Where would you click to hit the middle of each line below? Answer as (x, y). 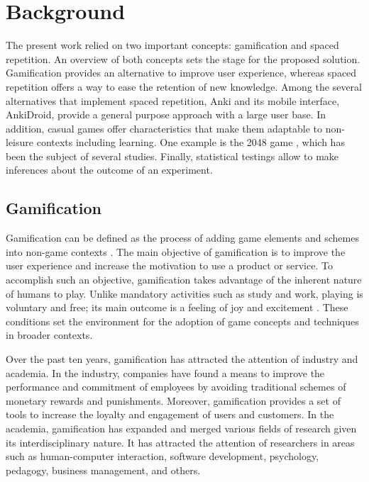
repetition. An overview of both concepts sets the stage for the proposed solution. (183, 58)
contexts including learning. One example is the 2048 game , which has (191, 142)
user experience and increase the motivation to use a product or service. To (169, 265)
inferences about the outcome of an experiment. (109, 170)
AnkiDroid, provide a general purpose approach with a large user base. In (166, 114)
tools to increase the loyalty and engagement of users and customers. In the (170, 414)
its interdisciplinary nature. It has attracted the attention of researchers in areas (180, 442)
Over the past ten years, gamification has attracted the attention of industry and (182, 359)
